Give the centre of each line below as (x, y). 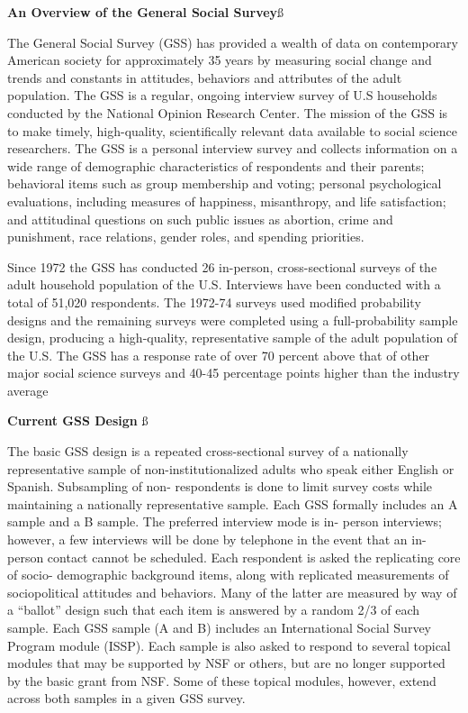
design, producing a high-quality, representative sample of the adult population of (233, 338)
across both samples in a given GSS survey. (126, 698)
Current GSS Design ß (78, 420)
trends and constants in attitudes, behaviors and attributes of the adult (205, 77)
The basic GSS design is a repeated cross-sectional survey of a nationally (208, 451)
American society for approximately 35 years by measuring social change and (220, 60)
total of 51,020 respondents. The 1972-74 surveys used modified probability (214, 302)
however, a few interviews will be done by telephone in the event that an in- (217, 539)
